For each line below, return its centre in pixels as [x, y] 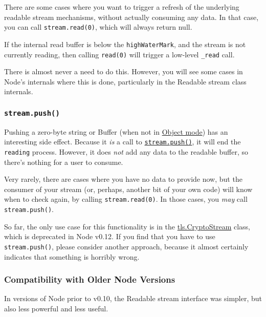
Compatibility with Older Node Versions [90, 279]
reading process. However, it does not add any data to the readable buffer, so [126, 151]
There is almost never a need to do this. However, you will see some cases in [124, 71]
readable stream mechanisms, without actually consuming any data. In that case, [131, 17]
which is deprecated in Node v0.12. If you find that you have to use [110, 236]
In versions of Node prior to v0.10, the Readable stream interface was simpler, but [133, 298]
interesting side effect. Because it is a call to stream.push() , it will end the [123, 142]
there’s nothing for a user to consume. [64, 162]
